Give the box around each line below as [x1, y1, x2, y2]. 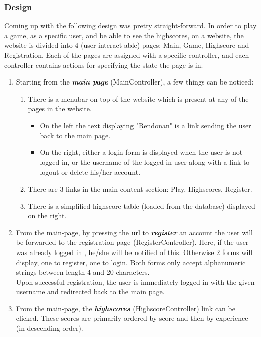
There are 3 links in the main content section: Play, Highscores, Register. [28, 183, 252, 194]
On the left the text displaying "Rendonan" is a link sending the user [40, 120, 251, 130]
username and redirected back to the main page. [16, 286, 165, 297]
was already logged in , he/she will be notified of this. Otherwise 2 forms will [16, 246, 253, 257]
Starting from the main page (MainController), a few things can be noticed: [16, 76, 254, 87]
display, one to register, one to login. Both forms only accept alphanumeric [16, 257, 246, 267]
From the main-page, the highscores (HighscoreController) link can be [16, 303, 235, 313]
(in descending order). [16, 323, 83, 333]
